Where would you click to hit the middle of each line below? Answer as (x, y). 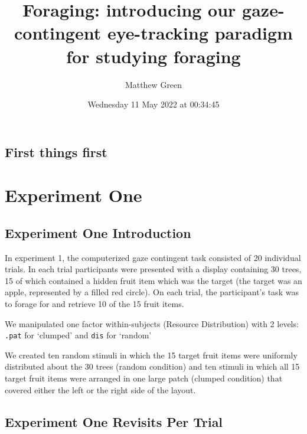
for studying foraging (153, 56)
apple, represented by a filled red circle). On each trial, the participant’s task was (152, 292)
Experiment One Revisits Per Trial (114, 421)
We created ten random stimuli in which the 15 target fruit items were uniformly (151, 355)
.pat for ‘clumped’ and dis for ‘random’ (78, 335)
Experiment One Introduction (98, 232)
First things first (56, 151)
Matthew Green (153, 84)
